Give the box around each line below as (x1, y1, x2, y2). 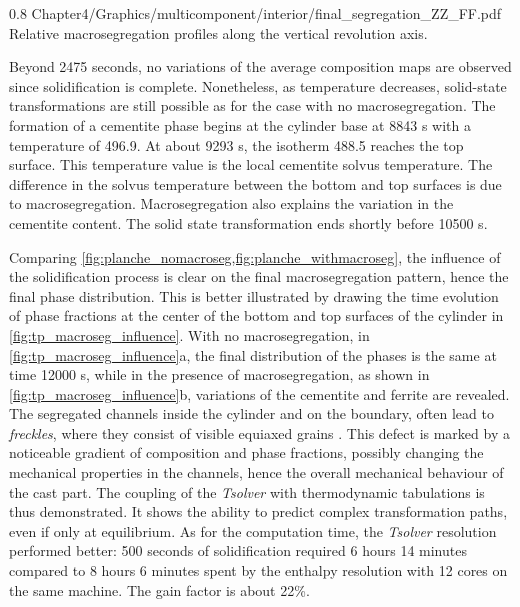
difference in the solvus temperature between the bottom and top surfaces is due (9, 173, 502, 194)
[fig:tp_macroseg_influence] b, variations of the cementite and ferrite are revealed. (9, 383, 510, 404)
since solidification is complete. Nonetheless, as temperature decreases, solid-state (9, 75, 507, 96)
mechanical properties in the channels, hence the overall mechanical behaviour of (9, 462, 504, 483)
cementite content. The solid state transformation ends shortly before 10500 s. (9, 212, 488, 233)
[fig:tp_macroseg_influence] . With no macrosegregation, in (9, 324, 370, 345)
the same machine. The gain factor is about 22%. (9, 579, 310, 600)
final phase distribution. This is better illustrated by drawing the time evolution (9, 285, 499, 306)
